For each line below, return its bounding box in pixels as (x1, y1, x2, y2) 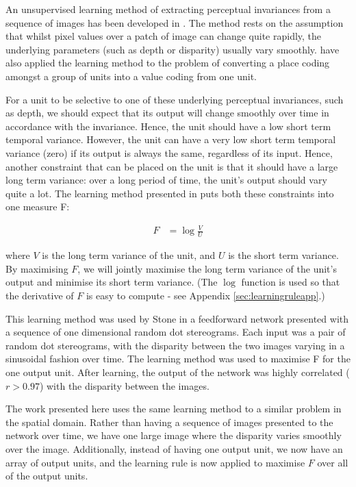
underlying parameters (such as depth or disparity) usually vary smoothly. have (5, 42, 340, 56)
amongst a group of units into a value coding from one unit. (5, 68, 257, 83)
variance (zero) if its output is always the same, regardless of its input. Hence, (5, 145, 333, 160)
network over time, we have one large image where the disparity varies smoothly (5, 428, 342, 442)
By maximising (5, 261, 68, 275)
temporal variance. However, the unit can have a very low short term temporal (5, 132, 336, 147)
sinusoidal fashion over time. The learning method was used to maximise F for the (5, 351, 351, 366)
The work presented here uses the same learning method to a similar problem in (5, 401, 342, 416)
